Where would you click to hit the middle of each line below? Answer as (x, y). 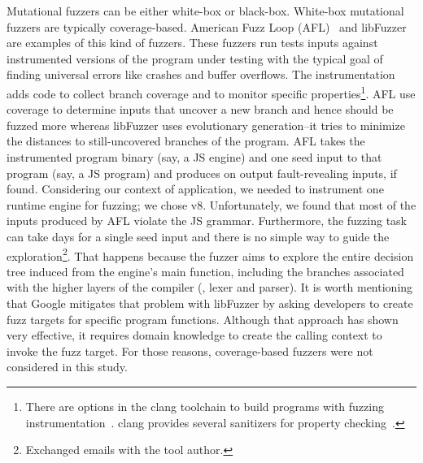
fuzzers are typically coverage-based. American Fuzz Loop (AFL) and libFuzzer (207, 26)
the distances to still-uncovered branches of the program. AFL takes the (186, 141)
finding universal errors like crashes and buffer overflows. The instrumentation (201, 74)
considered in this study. (67, 367)
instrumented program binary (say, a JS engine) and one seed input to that (194, 157)
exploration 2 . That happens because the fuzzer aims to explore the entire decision (210, 254)
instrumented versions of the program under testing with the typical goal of (195, 58)
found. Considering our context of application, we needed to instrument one (195, 189)
